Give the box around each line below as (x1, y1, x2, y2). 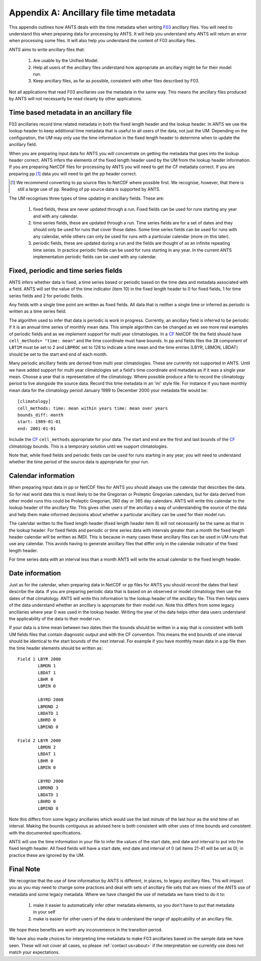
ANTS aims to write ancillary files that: (9, 47, 85, 52)
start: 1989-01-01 (17, 419, 61, 425)
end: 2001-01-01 (17, 425, 56, 431)
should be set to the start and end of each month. (9, 351, 108, 357)
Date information (9, 569, 61, 577)
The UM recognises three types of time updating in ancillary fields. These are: (9, 195, 164, 201)
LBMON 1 (38, 663, 56, 669)
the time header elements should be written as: (9, 645, 103, 651)
